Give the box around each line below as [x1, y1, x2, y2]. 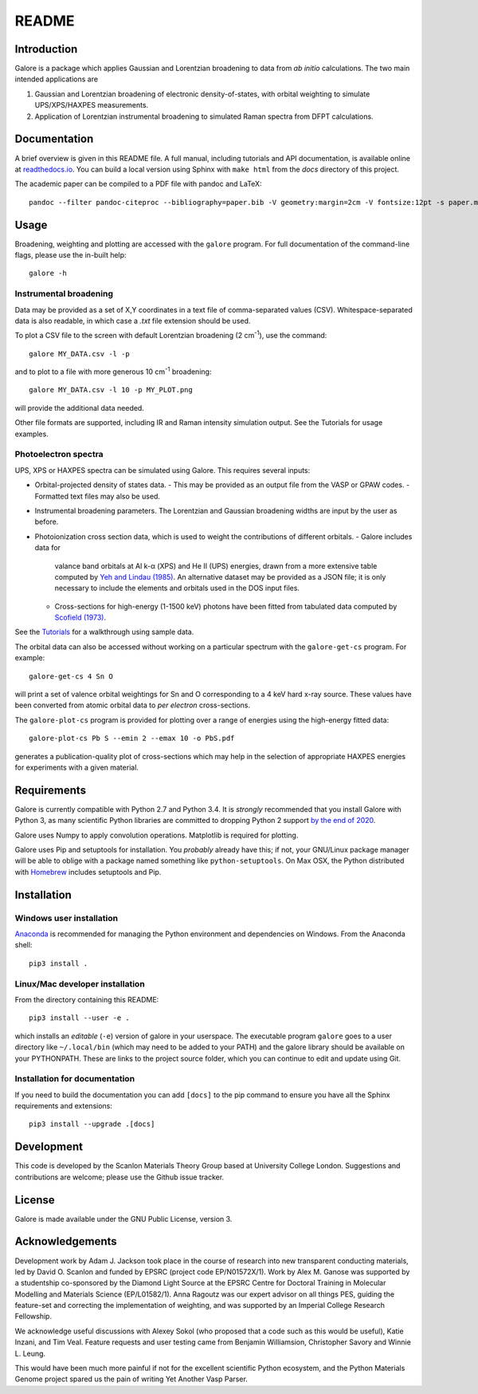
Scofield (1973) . [54, 612, 107, 622]
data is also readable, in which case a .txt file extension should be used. [14, 316, 251, 325]
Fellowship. [14, 1312, 52, 1321]
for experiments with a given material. [14, 762, 139, 772]
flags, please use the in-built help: [14, 250, 127, 259]
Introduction [14, 42, 78, 56]
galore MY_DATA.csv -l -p [29, 349, 131, 358]
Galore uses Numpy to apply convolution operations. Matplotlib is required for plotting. [14, 830, 299, 840]
